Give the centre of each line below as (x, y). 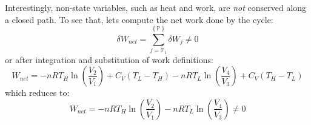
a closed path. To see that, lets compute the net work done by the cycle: (139, 19)
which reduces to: (37, 93)
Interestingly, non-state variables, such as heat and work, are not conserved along (156, 7)
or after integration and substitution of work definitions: (109, 59)
